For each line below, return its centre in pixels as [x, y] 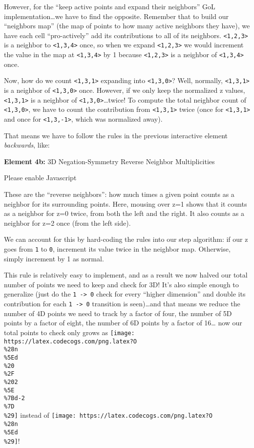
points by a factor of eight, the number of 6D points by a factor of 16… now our [123, 323]
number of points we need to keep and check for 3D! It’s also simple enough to [121, 284]
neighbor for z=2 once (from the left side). [67, 223]
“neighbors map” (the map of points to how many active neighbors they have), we [127, 26]
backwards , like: [27, 145]
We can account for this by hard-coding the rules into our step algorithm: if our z [126, 239]
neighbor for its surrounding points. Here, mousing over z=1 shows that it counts [126, 203]
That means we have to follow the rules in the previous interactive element [116, 135]
